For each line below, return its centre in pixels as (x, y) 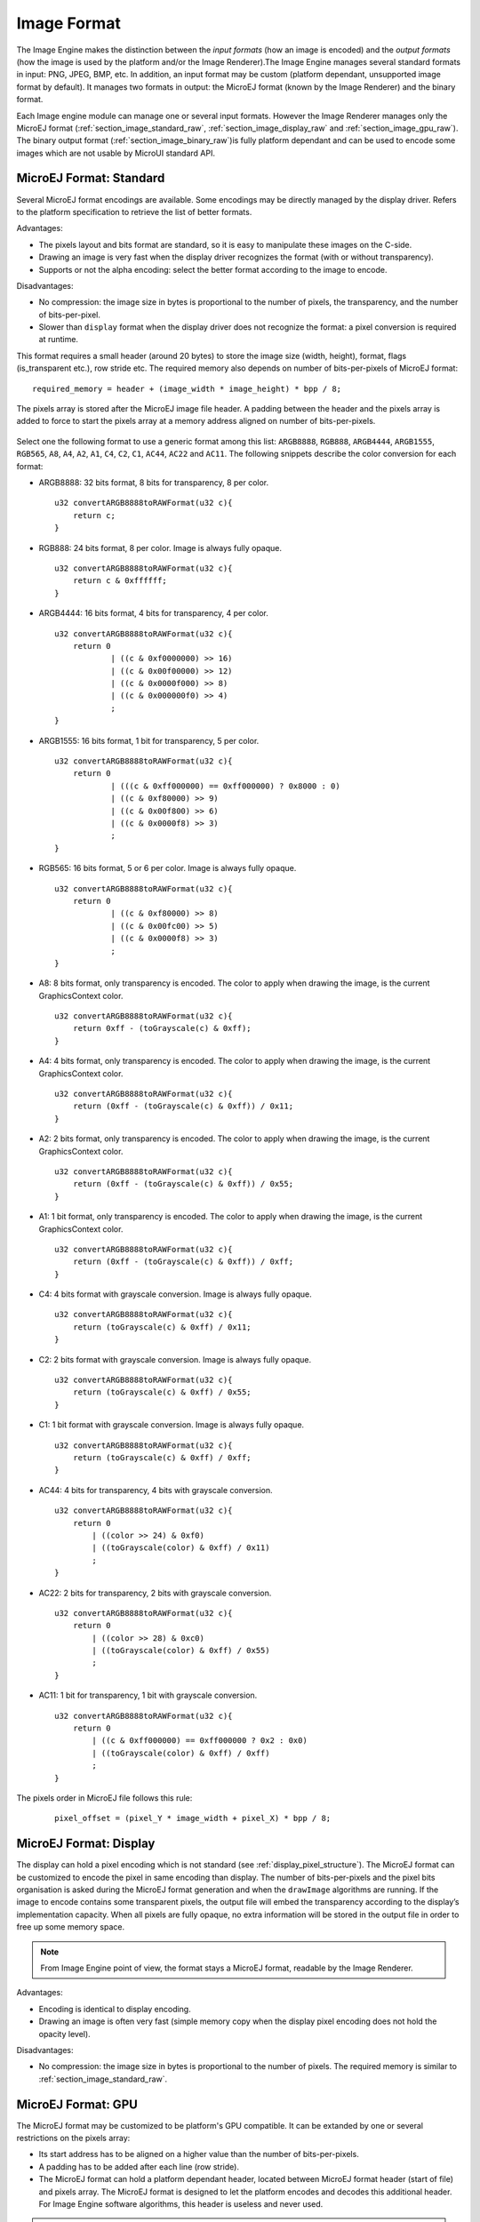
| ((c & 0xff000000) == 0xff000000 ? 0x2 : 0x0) (200, 1741)
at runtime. (59, 340)
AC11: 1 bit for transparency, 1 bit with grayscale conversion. (148, 1695)
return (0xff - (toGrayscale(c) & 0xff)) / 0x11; (183, 1106)
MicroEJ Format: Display (86, 1844)
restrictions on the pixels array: (73, 2138)
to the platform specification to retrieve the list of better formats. (134, 212)
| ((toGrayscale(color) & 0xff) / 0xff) (181, 1753)
